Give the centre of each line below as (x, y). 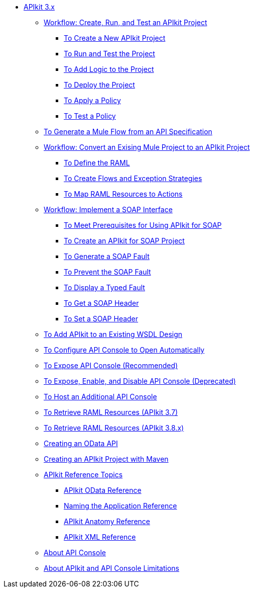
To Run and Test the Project (109, 54)
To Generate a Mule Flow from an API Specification (128, 132)
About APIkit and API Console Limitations (111, 568)
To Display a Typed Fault (104, 287)
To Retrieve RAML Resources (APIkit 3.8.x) (114, 428)
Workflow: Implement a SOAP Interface (108, 209)
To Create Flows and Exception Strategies (133, 178)
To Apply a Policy (92, 100)
